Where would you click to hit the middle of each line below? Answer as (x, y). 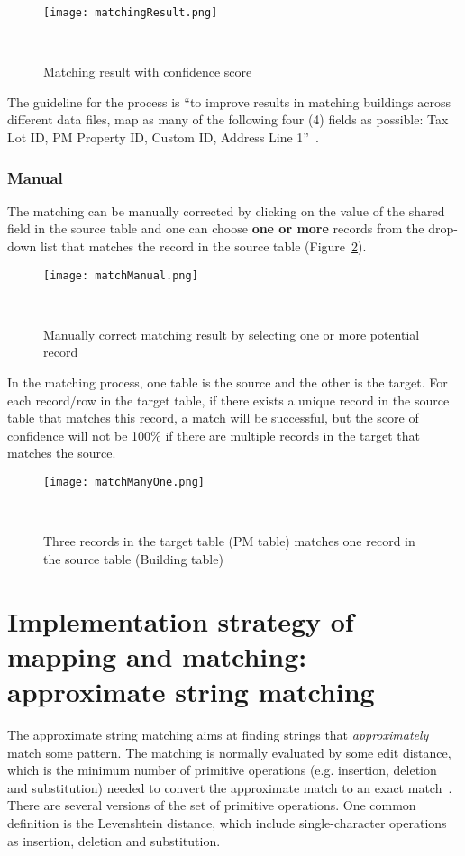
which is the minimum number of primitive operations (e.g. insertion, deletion (222, 770)
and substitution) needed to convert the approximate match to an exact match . (230, 787)
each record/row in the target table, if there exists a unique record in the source (228, 400)
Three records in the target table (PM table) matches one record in (229, 541)
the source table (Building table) (133, 558)
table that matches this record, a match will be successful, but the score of (213, 418)
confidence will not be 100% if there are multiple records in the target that (214, 435)
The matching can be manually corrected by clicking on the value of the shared (226, 210)
